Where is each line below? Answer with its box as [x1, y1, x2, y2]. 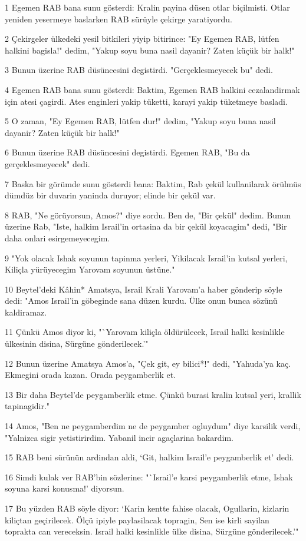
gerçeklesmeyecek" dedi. [5, 157, 90, 170]
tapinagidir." [5, 400, 50, 412]
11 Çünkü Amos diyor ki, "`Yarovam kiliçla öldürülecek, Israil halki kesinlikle [5, 326, 285, 338]
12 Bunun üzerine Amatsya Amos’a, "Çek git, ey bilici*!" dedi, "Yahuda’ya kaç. [5, 357, 291, 369]
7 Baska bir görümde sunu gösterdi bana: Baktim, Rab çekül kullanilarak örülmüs [5, 177, 301, 190]
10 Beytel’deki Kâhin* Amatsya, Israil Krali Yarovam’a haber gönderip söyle [5, 283, 282, 295]
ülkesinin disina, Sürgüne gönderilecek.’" [5, 337, 149, 350]
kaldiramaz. [5, 306, 47, 318]
